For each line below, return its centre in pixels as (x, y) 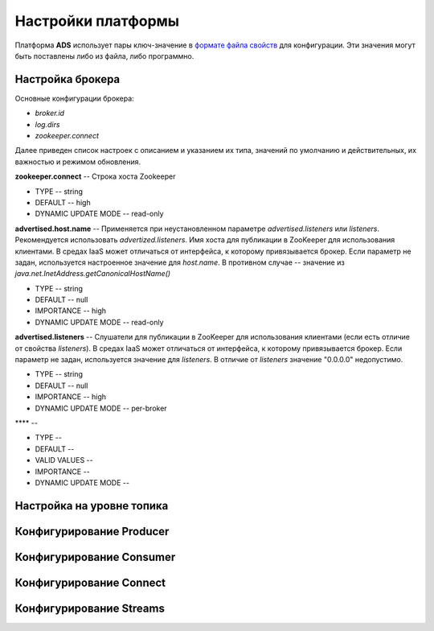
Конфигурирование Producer (92, 531)
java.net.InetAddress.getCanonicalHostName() (93, 274)
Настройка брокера (68, 79)
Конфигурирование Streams (90, 608)
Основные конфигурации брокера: (74, 98)
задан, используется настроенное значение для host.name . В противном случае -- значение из (180, 262)
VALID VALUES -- (64, 460)
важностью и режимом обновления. (78, 162)
